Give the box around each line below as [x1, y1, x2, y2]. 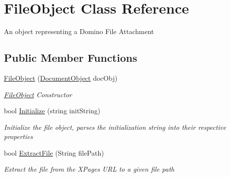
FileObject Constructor [4, 89, 72, 99]
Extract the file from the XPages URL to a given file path [4, 164, 175, 174]
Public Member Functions [4, 50, 137, 65]
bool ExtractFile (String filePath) [4, 147, 104, 158]
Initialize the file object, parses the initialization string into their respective [4, 122, 227, 132]
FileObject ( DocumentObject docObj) [4, 72, 118, 83]
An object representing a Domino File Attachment [4, 26, 154, 36]
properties [4, 131, 33, 142]
